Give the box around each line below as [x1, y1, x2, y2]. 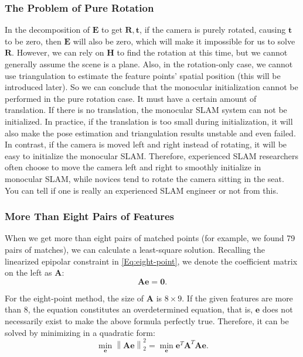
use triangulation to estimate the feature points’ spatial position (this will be [5, 69, 281, 81]
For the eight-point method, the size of [5, 291, 144, 304]
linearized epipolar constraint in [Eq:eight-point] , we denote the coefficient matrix [5, 255, 298, 267]
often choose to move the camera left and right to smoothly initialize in [5, 161, 261, 173]
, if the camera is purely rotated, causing [139, 23, 286, 36]
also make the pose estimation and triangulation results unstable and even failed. [5, 126, 296, 139]
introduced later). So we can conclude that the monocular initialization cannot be [5, 81, 298, 93]
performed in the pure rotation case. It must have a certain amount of [5, 92, 257, 104]
